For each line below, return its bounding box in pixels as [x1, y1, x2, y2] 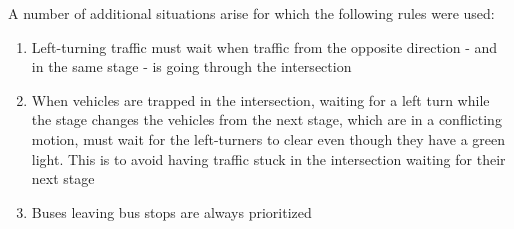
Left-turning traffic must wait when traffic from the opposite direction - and [31, 36, 498, 57]
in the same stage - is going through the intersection [31, 56, 352, 77]
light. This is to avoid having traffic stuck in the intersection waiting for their [31, 148, 506, 169]
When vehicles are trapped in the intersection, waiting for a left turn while [31, 89, 490, 110]
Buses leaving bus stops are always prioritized [31, 201, 312, 222]
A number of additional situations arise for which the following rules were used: [8, 3, 495, 23]
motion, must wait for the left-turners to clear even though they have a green [31, 128, 506, 149]
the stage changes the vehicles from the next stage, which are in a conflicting [31, 109, 502, 130]
